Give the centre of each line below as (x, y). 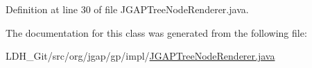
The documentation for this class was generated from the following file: (156, 32)
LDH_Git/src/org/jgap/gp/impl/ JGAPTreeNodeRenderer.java (140, 56)
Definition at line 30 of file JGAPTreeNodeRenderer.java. (127, 9)
